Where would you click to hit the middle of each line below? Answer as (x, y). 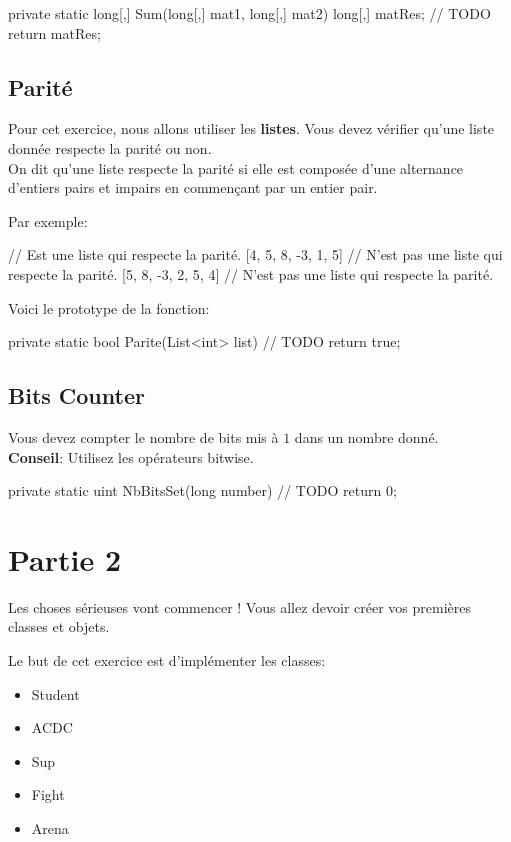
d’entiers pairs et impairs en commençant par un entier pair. (193, 187)
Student (55, 693)
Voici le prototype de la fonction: (109, 307)
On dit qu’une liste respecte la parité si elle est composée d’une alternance (236, 167)
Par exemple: (48, 220)
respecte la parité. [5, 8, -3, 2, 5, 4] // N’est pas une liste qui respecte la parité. (251, 273)
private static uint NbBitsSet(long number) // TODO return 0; (202, 490)
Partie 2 (65, 558)
